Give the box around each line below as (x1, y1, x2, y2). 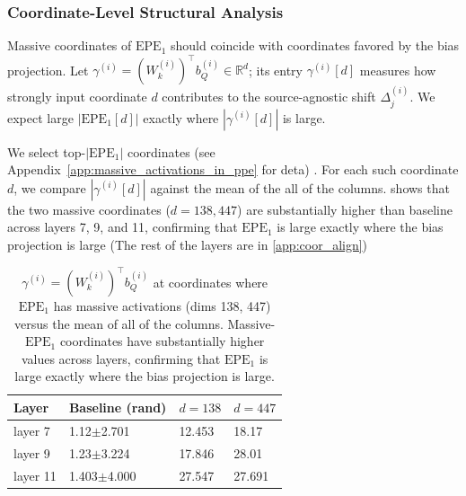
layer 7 (13, 421, 50, 439)
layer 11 (13, 465, 57, 484)
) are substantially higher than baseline (237, 199, 453, 218)
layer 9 (13, 443, 50, 462)
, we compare (13, 178, 86, 197)
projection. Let (7, 60, 89, 79)
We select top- (7, 142, 86, 161)
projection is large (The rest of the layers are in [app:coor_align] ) (7, 235, 368, 253)
